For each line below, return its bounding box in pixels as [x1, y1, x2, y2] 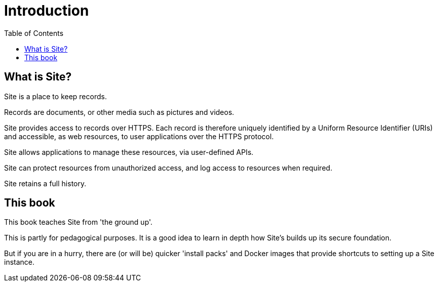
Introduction [4, 2, 89, 19]
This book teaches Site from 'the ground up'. [4, 218, 153, 227]
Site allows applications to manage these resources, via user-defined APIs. [4, 147, 254, 156]
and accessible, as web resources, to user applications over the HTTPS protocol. [4, 132, 274, 141]
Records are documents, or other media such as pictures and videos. [4, 107, 234, 116]
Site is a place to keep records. [4, 92, 107, 101]
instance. [4, 258, 35, 267]
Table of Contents [4, 28, 64, 37]
